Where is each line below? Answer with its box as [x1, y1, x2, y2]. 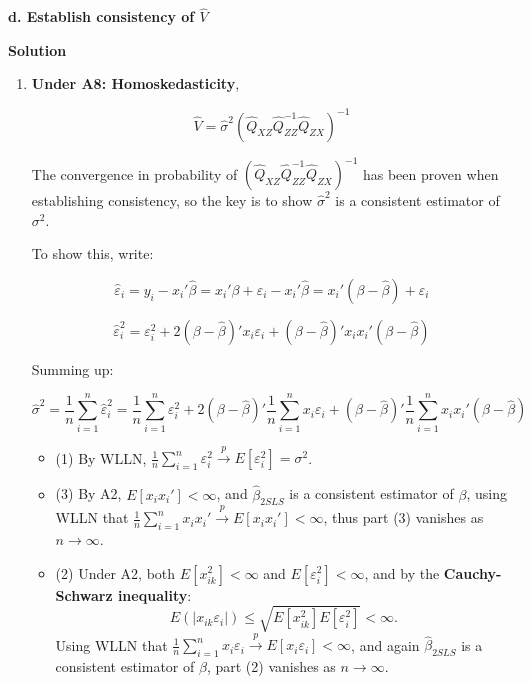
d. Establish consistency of [8, 6, 195, 27]
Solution [8, 39, 67, 60]
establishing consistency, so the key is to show [31, 190, 313, 210]
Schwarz [55, 584, 113, 605]
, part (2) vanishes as [206, 656, 336, 677]
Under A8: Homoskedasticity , [31, 73, 240, 94]
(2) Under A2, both [55, 562, 176, 583]
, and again [351, 634, 420, 655]
